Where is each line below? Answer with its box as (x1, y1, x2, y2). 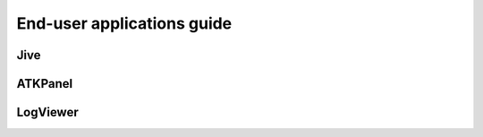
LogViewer (16, 105, 80, 120)
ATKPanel (16, 76, 73, 91)
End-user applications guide (16, 13, 233, 33)
